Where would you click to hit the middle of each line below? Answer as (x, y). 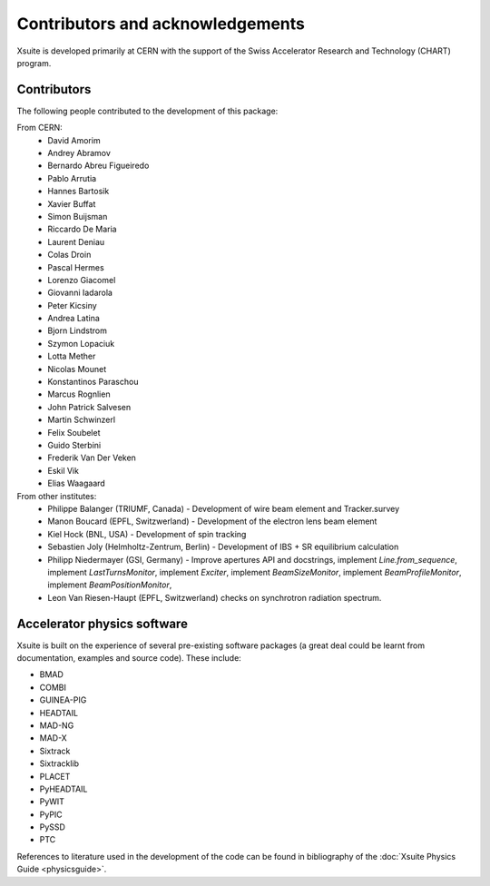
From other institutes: (57, 496)
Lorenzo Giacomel (82, 280)
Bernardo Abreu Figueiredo (98, 166)
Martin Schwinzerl (82, 420)
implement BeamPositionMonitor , (110, 585)
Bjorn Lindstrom (78, 330)
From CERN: (39, 128)
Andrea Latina (73, 319)
